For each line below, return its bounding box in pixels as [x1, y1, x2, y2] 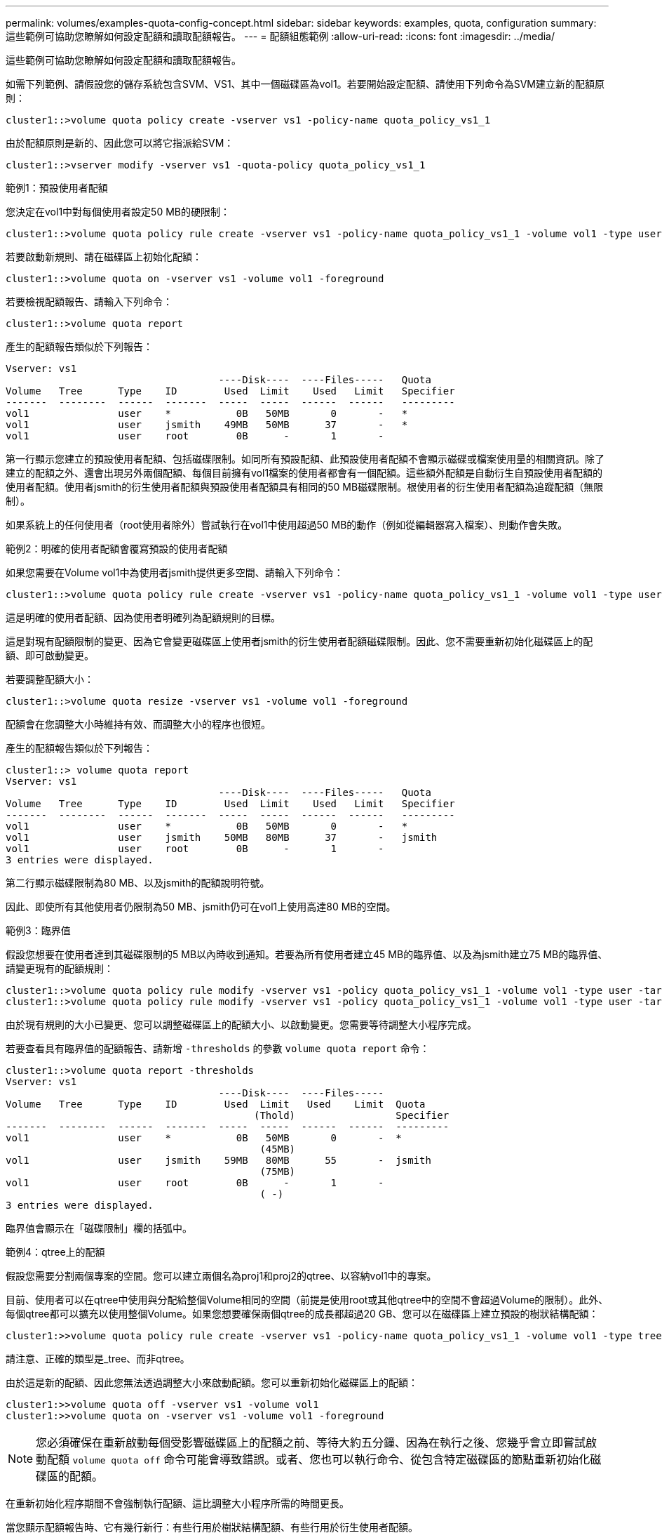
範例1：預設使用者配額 [6, 182, 108, 194]
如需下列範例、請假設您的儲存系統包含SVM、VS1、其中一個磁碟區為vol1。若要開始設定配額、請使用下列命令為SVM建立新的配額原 [6, 78, 604, 90]
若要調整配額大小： [6, 673, 94, 685]
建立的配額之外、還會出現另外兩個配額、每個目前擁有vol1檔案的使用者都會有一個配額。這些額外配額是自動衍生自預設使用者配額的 [6, 467, 603, 479]
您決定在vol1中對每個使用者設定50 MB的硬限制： [6, 206, 230, 218]
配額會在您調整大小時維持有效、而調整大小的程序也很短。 [6, 718, 271, 730]
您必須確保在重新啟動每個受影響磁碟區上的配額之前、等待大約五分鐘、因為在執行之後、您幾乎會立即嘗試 [36, 1435, 586, 1449]
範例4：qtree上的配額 [6, 1246, 105, 1258]
